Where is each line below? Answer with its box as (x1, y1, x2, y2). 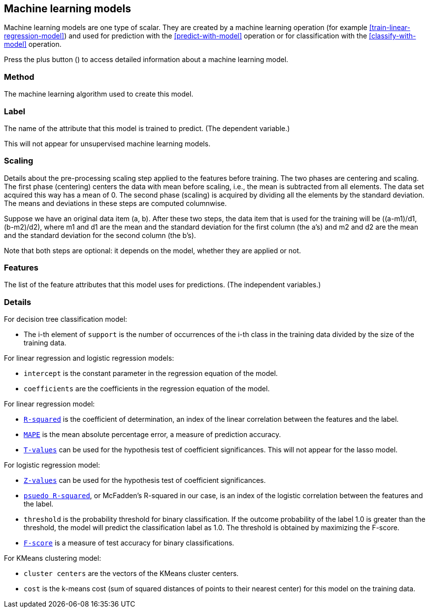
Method (4, 71, 34, 82)
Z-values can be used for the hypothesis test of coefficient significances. (24, 476, 266, 485)
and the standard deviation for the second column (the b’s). (4, 231, 196, 239)
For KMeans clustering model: (4, 554, 101, 563)
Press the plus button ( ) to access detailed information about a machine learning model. (4, 55, 289, 64)
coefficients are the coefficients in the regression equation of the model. (24, 384, 270, 393)
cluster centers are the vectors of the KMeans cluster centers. (24, 569, 239, 578)
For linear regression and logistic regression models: (4, 354, 174, 363)
